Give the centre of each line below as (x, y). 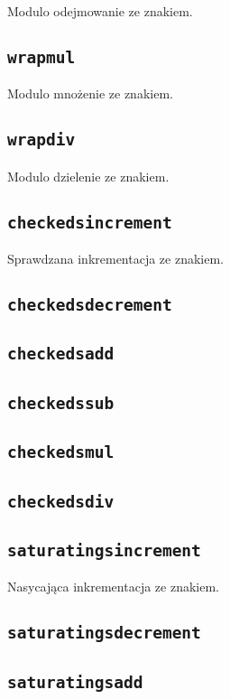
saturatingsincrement (104, 550)
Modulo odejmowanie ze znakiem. (100, 11)
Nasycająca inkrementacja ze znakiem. (113, 587)
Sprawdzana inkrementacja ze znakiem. (116, 259)
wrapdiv (41, 140)
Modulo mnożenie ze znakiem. (90, 93)
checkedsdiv (61, 501)
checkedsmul (61, 452)
